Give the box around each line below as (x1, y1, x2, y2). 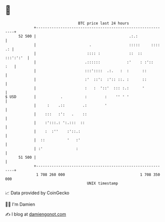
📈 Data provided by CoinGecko (5, 190, 70, 196)
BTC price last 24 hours (78, 21, 129, 26)
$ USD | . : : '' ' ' (5, 94, 129, 99)
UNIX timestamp (86, 180, 119, 186)
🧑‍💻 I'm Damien (5, 201, 36, 207)
